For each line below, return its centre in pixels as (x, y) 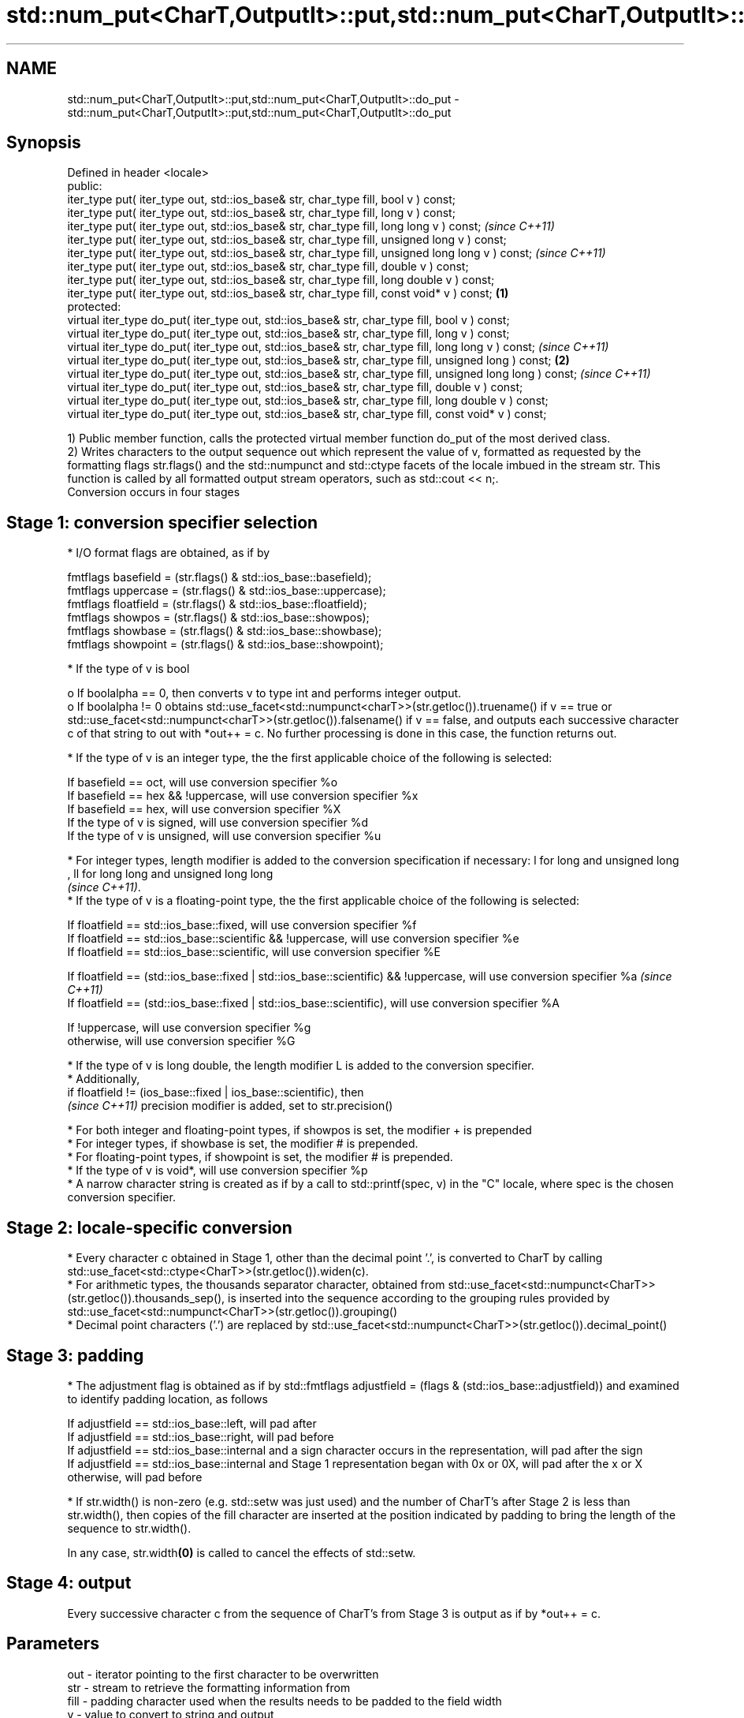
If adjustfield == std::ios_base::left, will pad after (192, 1423)
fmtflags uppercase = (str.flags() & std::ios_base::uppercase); (227, 591)
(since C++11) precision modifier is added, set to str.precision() (230, 1106)
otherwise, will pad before (135, 1477)
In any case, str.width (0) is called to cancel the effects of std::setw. (242, 1552)
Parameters (53, 1644)
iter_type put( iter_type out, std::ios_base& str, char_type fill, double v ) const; (268, 267)
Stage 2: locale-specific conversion (149, 1227)
